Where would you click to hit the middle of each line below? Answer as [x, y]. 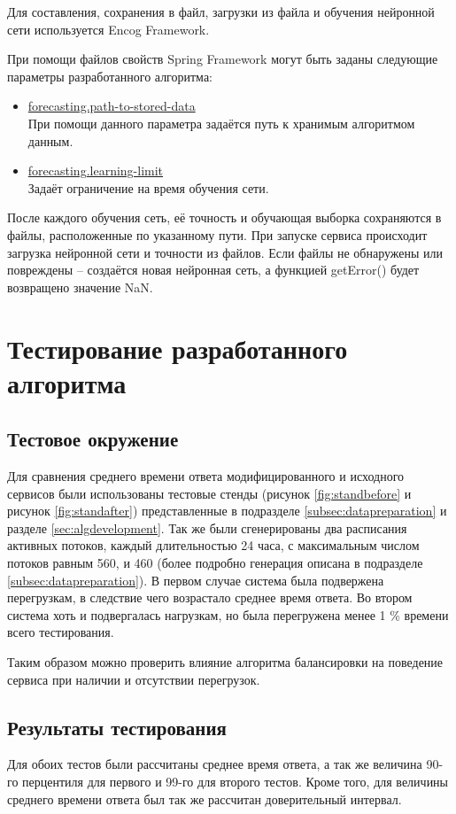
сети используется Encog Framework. [108, 29]
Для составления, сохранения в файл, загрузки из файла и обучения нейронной [221, 12]
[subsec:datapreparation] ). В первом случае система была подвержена [196, 580]
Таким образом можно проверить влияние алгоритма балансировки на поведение [225, 662]
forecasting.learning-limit [96, 171]
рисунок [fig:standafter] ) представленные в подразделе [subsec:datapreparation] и [227, 511]
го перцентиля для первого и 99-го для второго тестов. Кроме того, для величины [228, 781]
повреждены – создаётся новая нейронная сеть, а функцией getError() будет [213, 270]
